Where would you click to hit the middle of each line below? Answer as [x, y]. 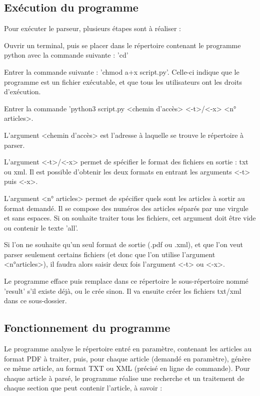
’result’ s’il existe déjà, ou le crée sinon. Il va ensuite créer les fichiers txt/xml [123, 290]
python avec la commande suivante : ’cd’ [66, 55]
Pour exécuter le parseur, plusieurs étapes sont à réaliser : [93, 28]
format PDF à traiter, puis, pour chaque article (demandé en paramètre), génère [127, 358]
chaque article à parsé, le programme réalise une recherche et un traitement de [124, 378]
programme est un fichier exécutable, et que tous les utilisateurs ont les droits [123, 81]
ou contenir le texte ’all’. [41, 227]
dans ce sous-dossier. [35, 301]
